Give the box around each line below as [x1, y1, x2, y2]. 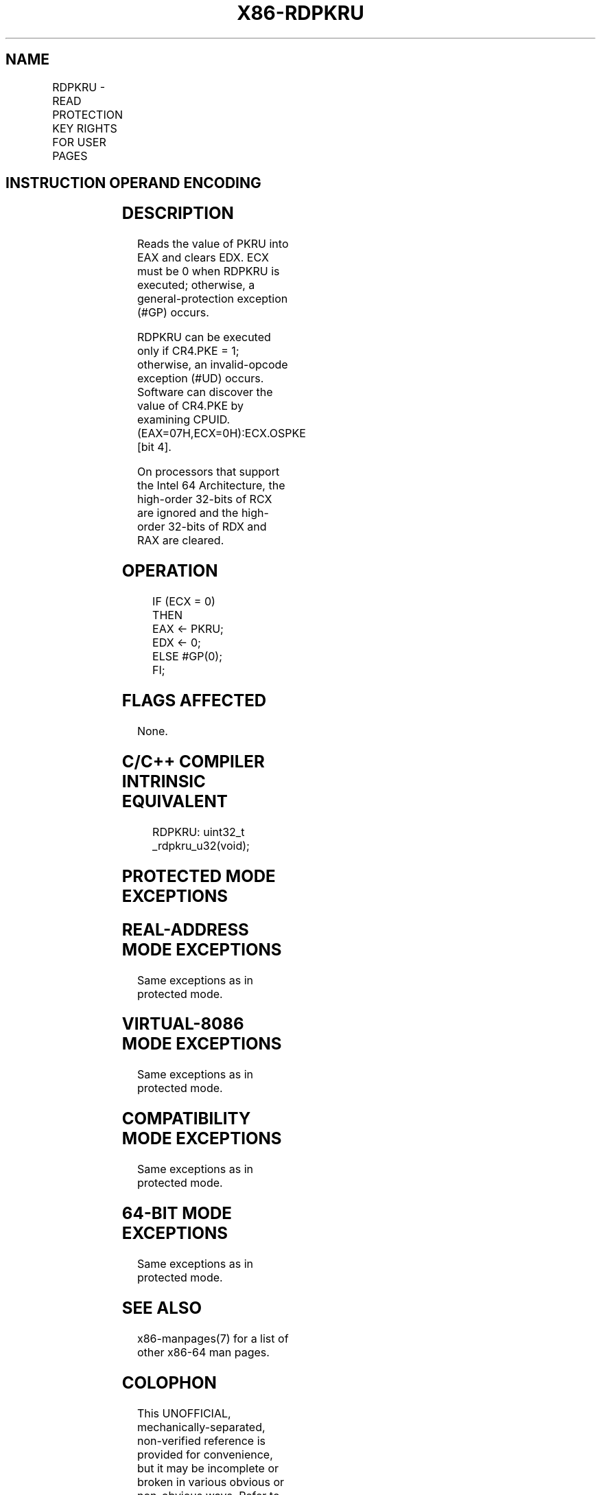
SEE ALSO [121, 1297, 202, 1318]
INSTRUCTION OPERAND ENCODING [5, 174, 261, 192]
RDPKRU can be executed [137, 330, 271, 345]
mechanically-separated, [137, 1419, 266, 1434]
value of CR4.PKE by [137, 399, 244, 413]
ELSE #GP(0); [152, 649, 223, 664]
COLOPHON [121, 1372, 217, 1393]
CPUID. [193, 413, 231, 427]
